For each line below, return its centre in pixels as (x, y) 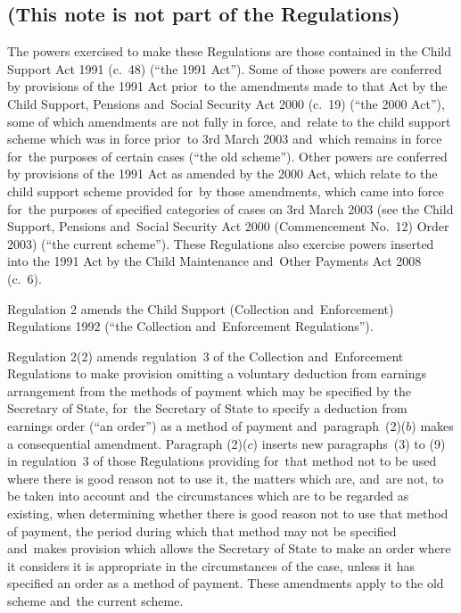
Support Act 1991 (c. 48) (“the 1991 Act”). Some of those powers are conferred (225, 68)
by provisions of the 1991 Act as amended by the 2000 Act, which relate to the (222, 174)
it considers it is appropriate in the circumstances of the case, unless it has (211, 565)
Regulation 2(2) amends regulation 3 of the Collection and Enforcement (206, 356)
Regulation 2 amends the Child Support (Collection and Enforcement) (201, 308)
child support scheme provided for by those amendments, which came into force (226, 191)
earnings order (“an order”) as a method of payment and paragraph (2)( (207, 426)
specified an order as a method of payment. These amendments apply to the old (226, 583)
